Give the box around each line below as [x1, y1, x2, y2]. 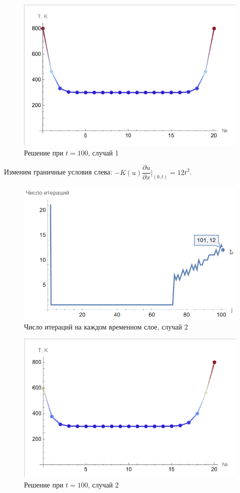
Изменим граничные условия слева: [4, 166, 112, 177]
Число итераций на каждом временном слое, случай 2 [24, 321, 188, 331]
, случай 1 [88, 147, 119, 157]
